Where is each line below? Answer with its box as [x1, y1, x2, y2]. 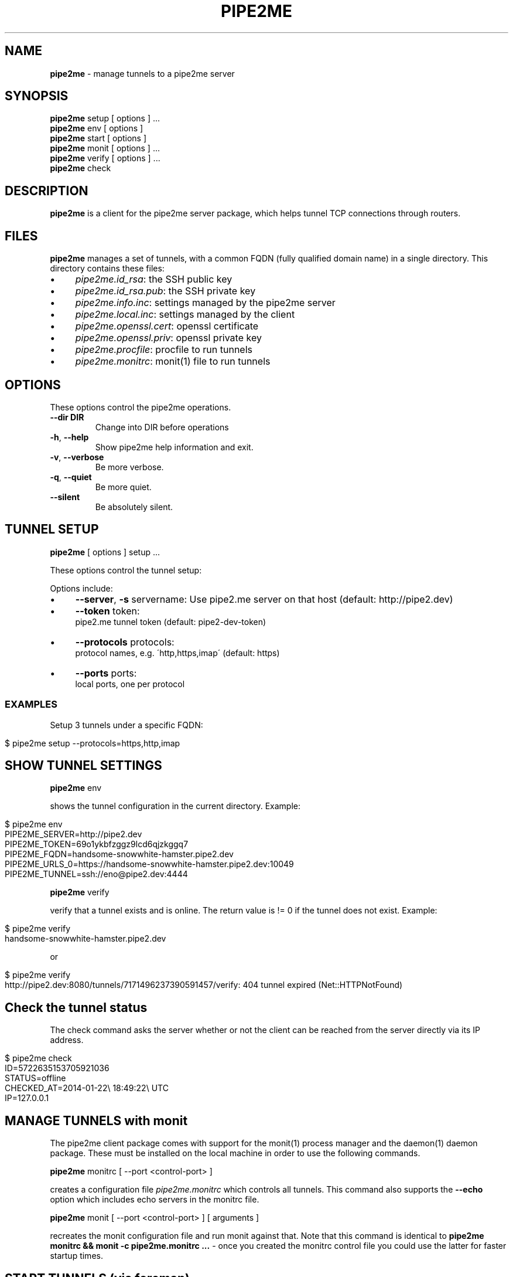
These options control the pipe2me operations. [50, 402, 231, 412]
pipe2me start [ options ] [50, 133, 147, 144]
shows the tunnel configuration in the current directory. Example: [50, 801, 301, 811]
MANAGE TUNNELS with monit [5, 1113, 188, 1128]
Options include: [50, 583, 113, 593]
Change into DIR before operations [95, 422, 229, 432]
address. [50, 1035, 84, 1045]
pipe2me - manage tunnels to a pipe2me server [50, 68, 235, 79]
